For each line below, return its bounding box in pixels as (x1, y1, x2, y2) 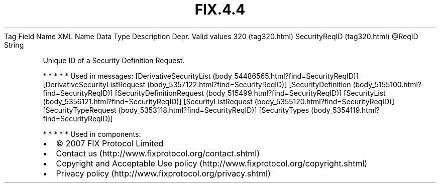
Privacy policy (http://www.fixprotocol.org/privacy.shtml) (56, 168, 271, 178)
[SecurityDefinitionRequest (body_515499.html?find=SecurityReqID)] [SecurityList (115, 88, 386, 97)
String (4, 40, 24, 49)
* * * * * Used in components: (43, 129, 141, 138)
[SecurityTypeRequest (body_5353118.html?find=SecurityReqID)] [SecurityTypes (43, 105, 309, 114)
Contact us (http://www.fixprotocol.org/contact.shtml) (56, 148, 260, 158)
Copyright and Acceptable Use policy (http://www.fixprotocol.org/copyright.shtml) (56, 158, 368, 168)
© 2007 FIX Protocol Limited (56, 138, 164, 148)
